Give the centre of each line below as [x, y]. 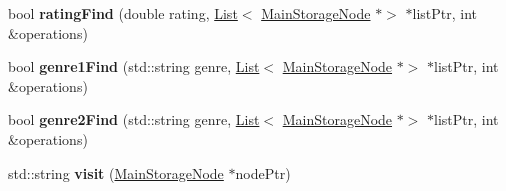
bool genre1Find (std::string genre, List [134, 66]
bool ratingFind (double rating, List [123, 13]
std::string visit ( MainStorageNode [116, 172]
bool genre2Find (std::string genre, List [134, 119]
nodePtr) [263, 172]
